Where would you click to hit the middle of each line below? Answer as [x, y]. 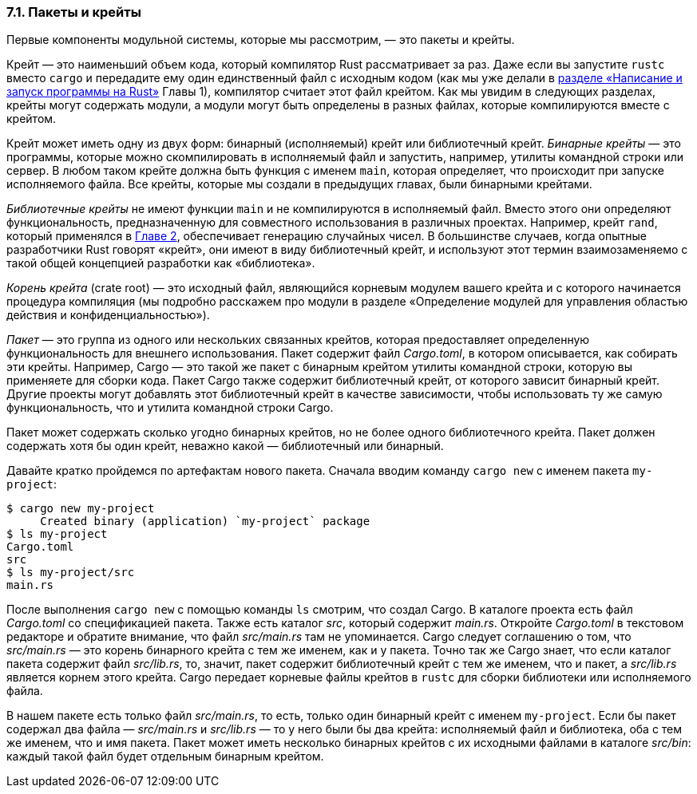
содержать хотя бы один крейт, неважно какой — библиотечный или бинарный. [225, 446]
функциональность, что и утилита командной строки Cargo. [170, 408]
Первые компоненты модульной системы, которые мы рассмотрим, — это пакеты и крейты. [261, 40]
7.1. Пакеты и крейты [74, 12]
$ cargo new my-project [81, 509]
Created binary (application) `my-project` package [205, 521]
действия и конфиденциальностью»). [108, 315]
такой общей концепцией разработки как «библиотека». [161, 263]
